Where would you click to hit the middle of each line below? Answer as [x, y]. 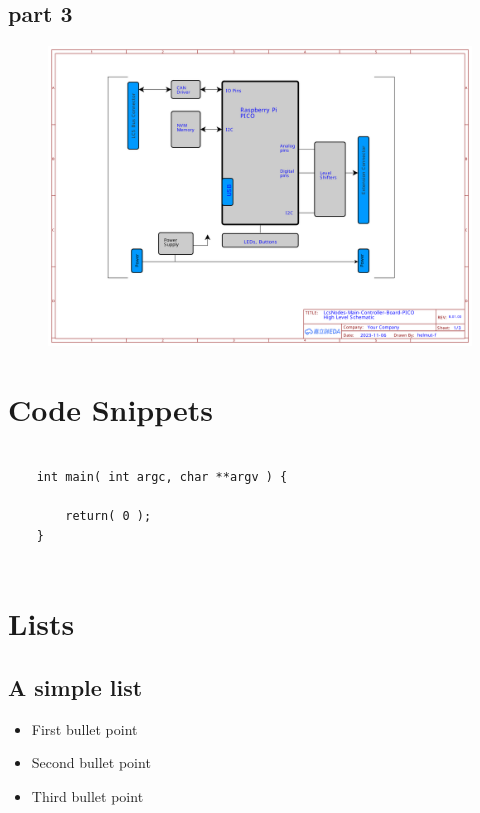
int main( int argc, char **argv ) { [162, 477]
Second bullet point [91, 762]
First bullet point [84, 728]
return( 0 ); [108, 516]
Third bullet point [87, 796]
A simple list [75, 687]
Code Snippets [111, 408]
